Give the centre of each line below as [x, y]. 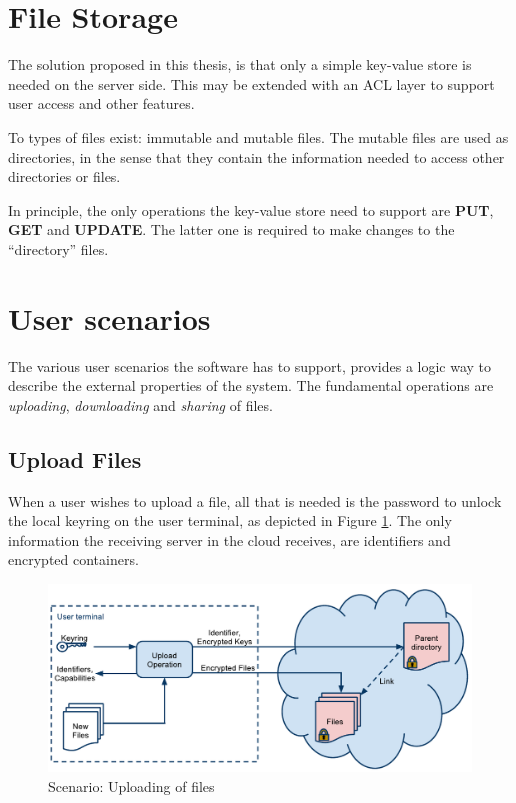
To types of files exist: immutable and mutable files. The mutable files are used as [258, 136]
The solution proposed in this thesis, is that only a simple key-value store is [240, 64]
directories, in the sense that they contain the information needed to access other [256, 156]
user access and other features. [101, 103]
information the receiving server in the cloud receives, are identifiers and [229, 539]
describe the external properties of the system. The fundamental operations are [251, 385]
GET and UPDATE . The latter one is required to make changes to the [231, 229]
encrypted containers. [73, 559]
